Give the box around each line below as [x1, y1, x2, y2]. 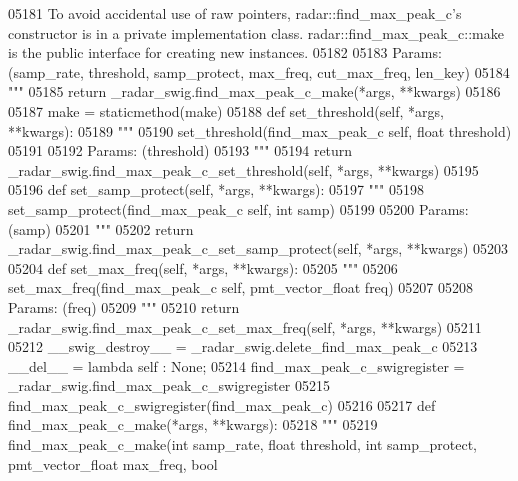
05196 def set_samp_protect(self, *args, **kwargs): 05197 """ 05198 [8, 179, 424, 200]
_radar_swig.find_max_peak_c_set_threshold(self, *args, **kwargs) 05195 [8, 159, 479, 180]
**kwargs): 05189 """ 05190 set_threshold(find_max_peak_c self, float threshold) [8, 120, 512, 141]
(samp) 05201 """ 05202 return [8, 218, 194, 239]
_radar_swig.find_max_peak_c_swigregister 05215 [8, 375, 331, 396]
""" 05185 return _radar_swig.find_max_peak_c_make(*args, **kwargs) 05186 [8, 81, 501, 102]
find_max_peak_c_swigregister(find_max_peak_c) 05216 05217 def [8, 394, 436, 415]
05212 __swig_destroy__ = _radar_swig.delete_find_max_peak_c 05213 [8, 336, 478, 357]
